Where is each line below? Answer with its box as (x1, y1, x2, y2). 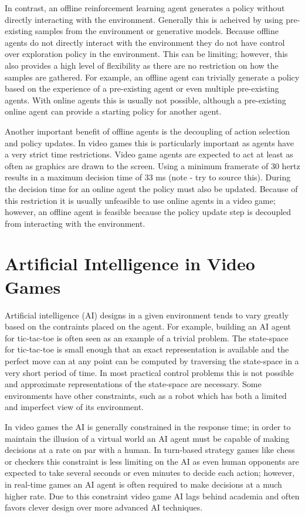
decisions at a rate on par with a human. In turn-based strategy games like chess (5, 444, 295, 456)
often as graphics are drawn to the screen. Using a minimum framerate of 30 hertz (5, 159, 300, 172)
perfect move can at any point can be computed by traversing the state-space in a (5, 354, 299, 367)
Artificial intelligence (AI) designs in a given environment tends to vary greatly (5, 308, 289, 321)
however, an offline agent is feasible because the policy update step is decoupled (5, 206, 292, 218)
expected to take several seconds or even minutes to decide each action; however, (5, 466, 295, 479)
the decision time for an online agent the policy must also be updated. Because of (5, 182, 298, 194)
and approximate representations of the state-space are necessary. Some (5, 378, 262, 390)
